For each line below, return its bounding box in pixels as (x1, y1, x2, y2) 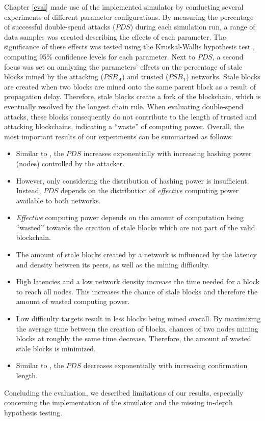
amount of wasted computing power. (16, 296, 130, 307)
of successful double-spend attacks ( (4, 21, 116, 32)
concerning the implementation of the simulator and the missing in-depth (4, 397, 233, 408)
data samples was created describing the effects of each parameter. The (4, 31, 226, 42)
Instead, (16, 185, 41, 196)
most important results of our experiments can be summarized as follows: (4, 131, 233, 141)
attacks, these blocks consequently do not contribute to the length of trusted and (4, 111, 257, 122)
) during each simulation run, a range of (130, 21, 255, 32)
